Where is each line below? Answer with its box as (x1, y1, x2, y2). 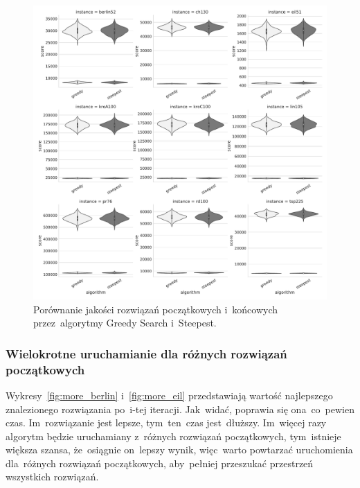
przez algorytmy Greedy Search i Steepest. (33, 315, 217, 330)
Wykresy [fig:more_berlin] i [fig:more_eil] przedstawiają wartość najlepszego (6, 387, 333, 402)
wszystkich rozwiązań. (6, 469, 99, 484)
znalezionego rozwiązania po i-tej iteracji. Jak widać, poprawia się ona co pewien (6, 401, 354, 416)
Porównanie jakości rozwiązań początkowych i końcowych (33, 302, 278, 316)
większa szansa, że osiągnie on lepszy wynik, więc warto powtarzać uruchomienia (6, 442, 353, 457)
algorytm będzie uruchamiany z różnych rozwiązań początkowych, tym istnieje (6, 428, 341, 443)
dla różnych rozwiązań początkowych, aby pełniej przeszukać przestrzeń (6, 455, 314, 470)
